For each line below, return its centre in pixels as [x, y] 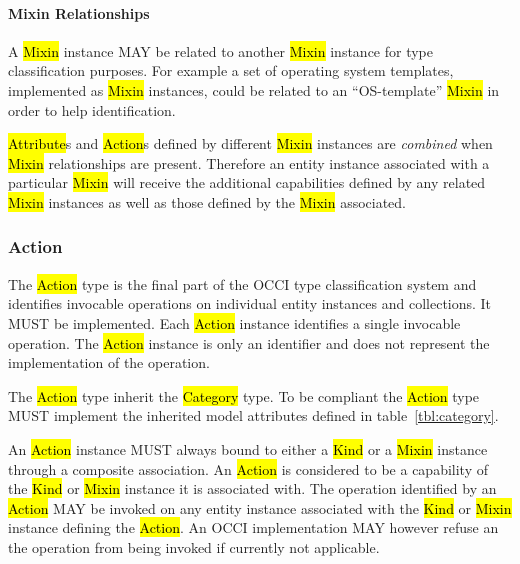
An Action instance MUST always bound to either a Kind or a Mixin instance [248, 448]
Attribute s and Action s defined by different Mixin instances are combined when [250, 143]
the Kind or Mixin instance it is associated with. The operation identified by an [252, 488]
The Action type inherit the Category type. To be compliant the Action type [244, 395]
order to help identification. [92, 109]
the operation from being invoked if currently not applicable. [194, 546]
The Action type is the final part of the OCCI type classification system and [242, 283]
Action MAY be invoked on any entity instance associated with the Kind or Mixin [260, 507]
